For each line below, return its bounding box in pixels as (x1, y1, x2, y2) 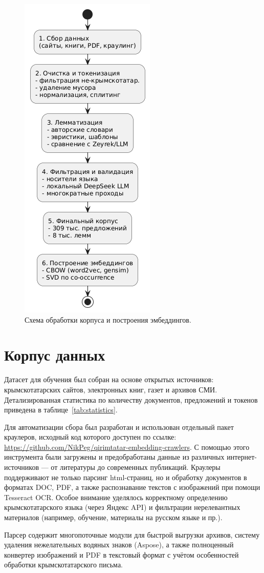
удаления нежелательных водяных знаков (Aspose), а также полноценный (4, 539, 234, 550)
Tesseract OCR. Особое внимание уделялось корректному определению (4, 491, 228, 502)
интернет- (227, 451, 257, 462)
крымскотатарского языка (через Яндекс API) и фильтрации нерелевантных (4, 502, 240, 512)
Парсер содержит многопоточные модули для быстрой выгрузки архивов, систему (4, 529, 260, 540)
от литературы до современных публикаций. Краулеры (51, 462, 221, 472)
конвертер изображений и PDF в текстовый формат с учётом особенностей (4, 549, 239, 560)
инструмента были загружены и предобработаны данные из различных (4, 451, 225, 462)
